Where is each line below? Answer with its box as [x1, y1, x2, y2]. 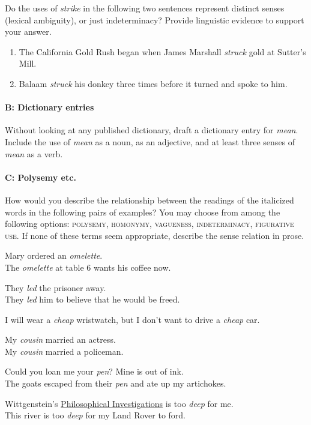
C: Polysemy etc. [5, 170, 76, 183]
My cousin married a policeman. [5, 345, 124, 357]
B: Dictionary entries [5, 101, 94, 113]
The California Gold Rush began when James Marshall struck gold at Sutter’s [19, 45, 306, 58]
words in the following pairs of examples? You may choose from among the [5, 205, 280, 218]
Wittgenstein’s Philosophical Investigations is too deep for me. [5, 397, 234, 409]
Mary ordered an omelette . [5, 249, 103, 262]
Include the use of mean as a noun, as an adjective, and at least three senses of [5, 135, 295, 148]
